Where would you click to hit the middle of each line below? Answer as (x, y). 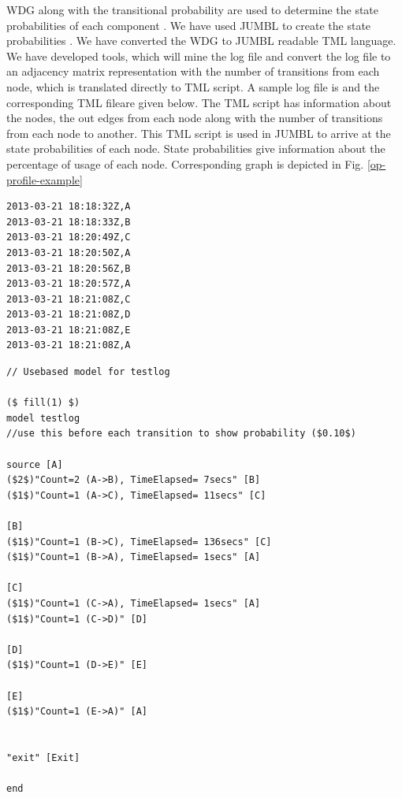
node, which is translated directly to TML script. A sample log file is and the (193, 86)
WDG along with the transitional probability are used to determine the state (193, 9)
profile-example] (45, 179)
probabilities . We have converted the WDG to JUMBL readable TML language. (201, 41)
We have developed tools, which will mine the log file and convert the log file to (199, 56)
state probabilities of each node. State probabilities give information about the (196, 148)
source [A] (35, 464)
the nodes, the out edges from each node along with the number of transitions (195, 118)
